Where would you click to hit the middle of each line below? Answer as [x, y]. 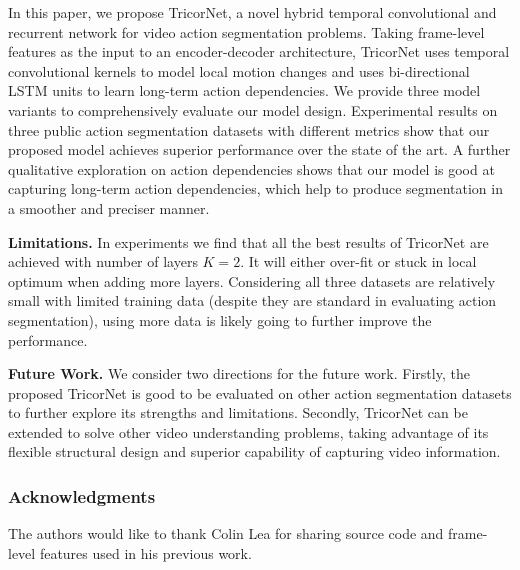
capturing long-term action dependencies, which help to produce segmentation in [255, 188]
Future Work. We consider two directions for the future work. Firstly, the [239, 373]
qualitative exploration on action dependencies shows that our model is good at [251, 168]
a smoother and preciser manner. [109, 207]
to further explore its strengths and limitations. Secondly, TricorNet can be [238, 412]
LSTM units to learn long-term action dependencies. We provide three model [244, 90]
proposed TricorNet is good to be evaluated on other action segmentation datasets [260, 392]
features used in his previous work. [145, 552]
